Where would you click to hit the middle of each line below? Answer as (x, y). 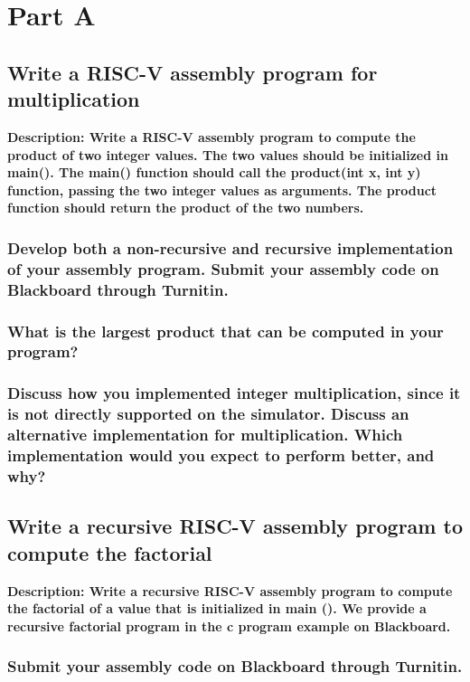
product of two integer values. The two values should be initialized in (228, 154)
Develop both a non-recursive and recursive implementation (230, 247)
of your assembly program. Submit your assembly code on (223, 268)
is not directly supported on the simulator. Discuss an (208, 414)
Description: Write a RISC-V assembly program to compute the (211, 136)
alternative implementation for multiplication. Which (205, 435)
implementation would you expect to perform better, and (221, 455)
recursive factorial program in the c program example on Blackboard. (229, 625)
